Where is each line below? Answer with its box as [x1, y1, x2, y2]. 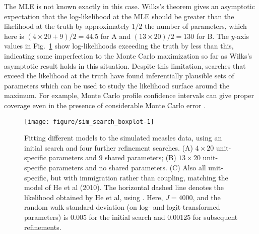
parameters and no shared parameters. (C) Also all [48, 162, 206, 172]
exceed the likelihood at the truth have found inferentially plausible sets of [4, 70, 234, 81]
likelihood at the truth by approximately [4, 21, 129, 31]
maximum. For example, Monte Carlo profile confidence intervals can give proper [4, 90, 254, 101]
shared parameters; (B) [105, 152, 176, 163]
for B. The [197, 30, 229, 41]
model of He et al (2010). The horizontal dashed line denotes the [24, 182, 224, 193]
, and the [192, 192, 221, 202]
